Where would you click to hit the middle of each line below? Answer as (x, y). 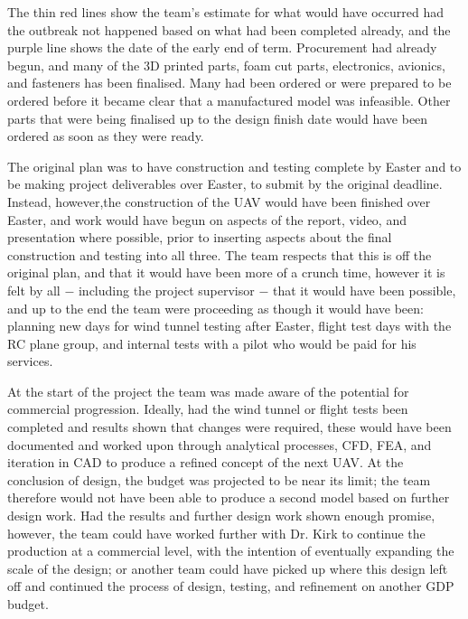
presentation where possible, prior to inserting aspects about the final (200, 237)
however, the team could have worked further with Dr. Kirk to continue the (216, 533)
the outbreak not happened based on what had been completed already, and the (229, 29)
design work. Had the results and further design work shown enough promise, (221, 516)
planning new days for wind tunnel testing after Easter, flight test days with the (229, 326)
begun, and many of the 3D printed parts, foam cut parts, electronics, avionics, (226, 65)
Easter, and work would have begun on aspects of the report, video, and (207, 219)
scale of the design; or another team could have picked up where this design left (228, 568)
